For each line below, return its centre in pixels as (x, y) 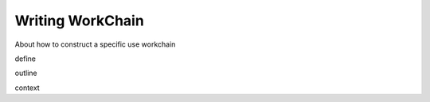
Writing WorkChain (80, 21)
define (25, 59)
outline (26, 73)
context (27, 88)
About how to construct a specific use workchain (95, 44)
